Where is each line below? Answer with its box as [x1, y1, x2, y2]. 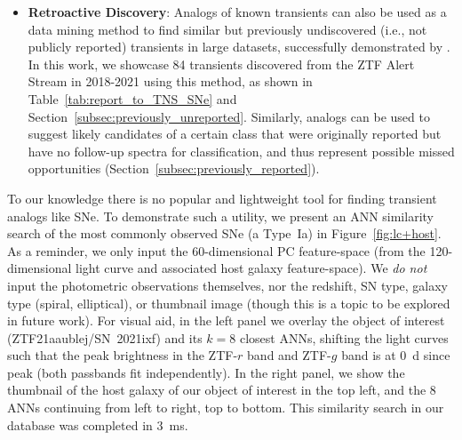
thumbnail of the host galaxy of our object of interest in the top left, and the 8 [7, 380, 436, 399]
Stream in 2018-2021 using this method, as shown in [28, 72, 313, 91]
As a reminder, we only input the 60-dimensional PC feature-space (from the [7, 241, 426, 260]
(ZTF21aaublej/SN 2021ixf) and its [7, 328, 203, 347]
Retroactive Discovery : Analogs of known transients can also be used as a [28, 3, 447, 20]
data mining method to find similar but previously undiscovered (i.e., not [28, 20, 427, 38]
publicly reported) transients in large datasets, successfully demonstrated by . [28, 37, 450, 56]
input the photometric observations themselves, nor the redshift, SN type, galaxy [7, 276, 449, 294]
